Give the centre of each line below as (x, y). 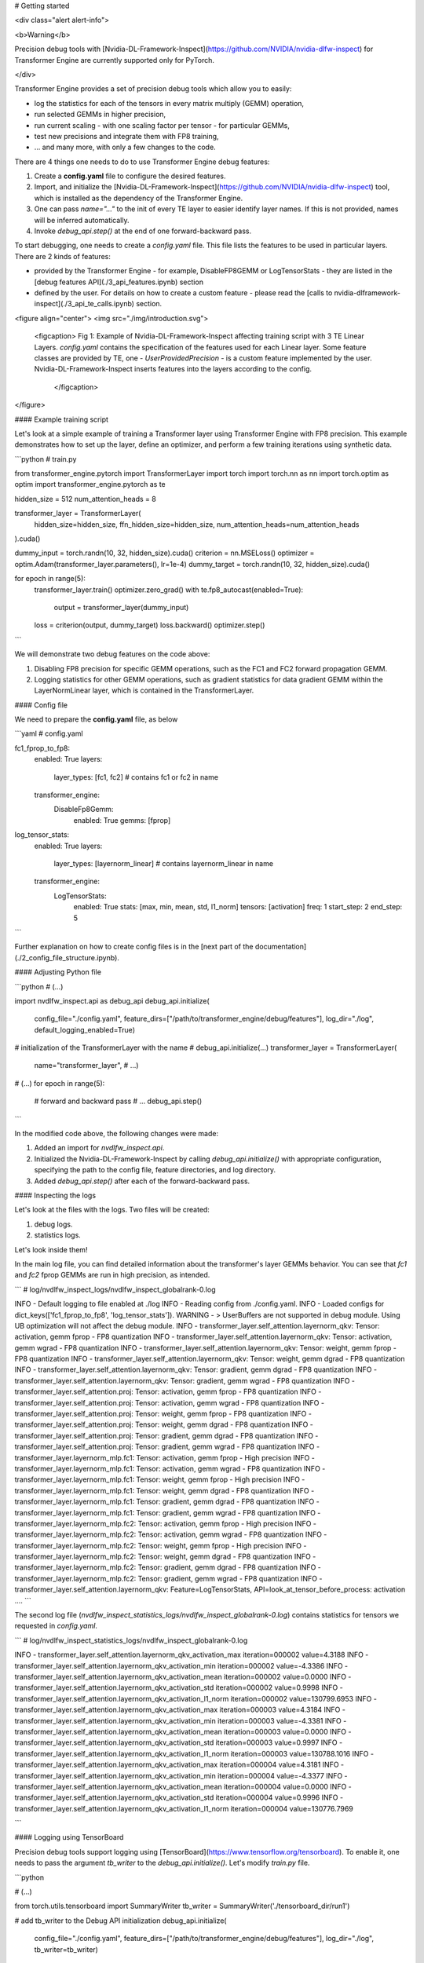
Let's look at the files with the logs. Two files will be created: (112, 1210)
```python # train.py (46, 459)
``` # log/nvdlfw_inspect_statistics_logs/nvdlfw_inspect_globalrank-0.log (131, 1640)
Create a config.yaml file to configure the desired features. (130, 176)
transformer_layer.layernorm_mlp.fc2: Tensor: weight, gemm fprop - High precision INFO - (161, 1545)
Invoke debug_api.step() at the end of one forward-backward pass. (143, 231)
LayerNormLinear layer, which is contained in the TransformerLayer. (144, 690)
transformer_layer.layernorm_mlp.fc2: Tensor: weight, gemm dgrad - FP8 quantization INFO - (165, 1557)
